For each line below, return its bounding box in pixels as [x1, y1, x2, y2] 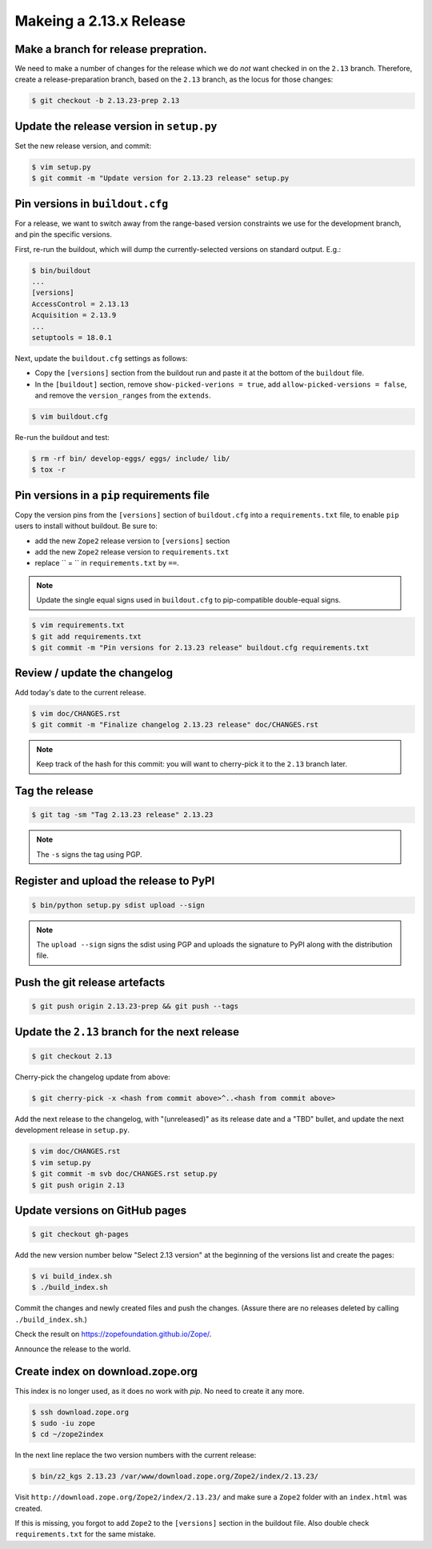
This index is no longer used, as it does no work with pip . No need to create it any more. [14, 1386, 305, 1395]
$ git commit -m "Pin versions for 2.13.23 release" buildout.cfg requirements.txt [31, 643, 370, 652]
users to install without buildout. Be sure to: [14, 521, 158, 531]
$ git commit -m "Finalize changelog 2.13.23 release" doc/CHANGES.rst [31, 720, 319, 729]
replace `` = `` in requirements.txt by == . [34, 558, 179, 568]
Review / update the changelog [14, 666, 174, 680]
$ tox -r [31, 465, 66, 474]
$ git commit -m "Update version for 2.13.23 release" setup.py [31, 174, 290, 183]
